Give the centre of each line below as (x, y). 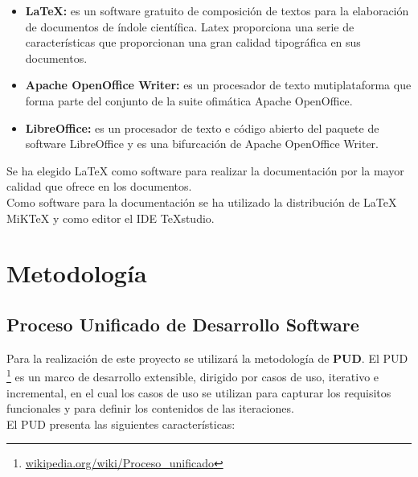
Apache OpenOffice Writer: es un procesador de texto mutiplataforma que (218, 85)
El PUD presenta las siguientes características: (121, 424)
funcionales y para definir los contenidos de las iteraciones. (150, 408)
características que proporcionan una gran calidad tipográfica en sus (193, 42)
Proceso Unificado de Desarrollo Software (183, 324)
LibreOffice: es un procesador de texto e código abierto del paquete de (202, 127)
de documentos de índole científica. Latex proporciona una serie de (190, 26)
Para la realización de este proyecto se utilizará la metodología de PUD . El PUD (207, 358)
